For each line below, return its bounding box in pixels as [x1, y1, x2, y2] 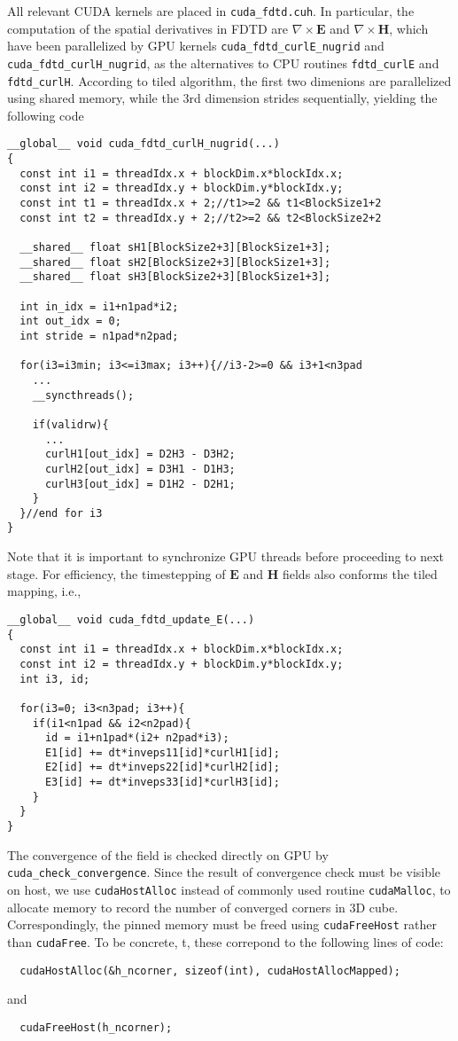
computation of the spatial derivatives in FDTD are [7, 19, 288, 37]
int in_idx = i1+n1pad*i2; [19, 300, 179, 313]
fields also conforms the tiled [282, 564, 438, 583]
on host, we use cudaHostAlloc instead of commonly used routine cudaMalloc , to [7, 881, 451, 898]
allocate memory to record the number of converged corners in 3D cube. [7, 897, 399, 916]
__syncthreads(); [32, 388, 135, 402]
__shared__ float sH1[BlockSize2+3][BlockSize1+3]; [19, 241, 331, 254]
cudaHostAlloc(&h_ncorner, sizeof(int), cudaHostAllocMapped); [19, 964, 400, 977]
